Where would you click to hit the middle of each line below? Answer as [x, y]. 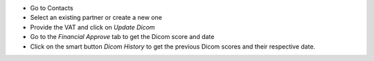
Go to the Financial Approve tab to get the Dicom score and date [122, 37]
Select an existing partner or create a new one [96, 18]
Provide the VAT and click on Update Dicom [92, 27]
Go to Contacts [52, 8]
